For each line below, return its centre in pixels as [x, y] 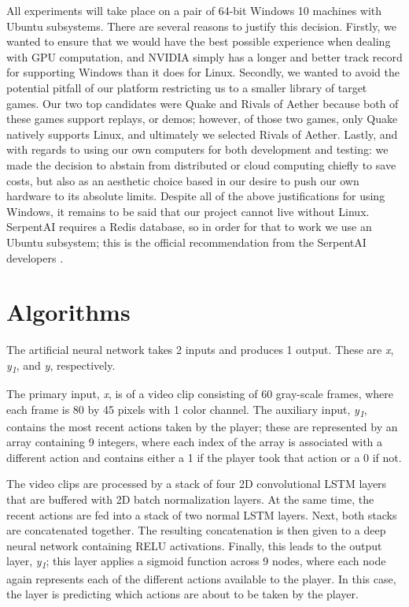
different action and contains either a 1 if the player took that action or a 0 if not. [204, 457]
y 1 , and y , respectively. [61, 366]
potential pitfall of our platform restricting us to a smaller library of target [187, 87]
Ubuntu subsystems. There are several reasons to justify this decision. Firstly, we [201, 26]
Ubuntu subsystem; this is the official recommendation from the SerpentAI [186, 242]
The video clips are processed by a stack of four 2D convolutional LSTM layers [197, 484]
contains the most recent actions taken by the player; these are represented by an [202, 426]
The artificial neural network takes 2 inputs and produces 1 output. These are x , [200, 350]
